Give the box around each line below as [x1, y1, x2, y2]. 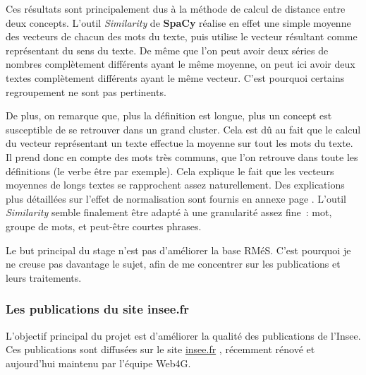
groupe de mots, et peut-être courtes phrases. [6, 218, 202, 233]
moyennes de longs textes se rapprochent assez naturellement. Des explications [6, 177, 345, 192]
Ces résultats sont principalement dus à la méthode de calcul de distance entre [6, 1, 346, 16]
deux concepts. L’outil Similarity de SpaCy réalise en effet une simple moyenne [6, 15, 351, 30]
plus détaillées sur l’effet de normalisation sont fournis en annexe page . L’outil [6, 191, 346, 206]
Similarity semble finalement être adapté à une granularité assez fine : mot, [6, 205, 332, 220]
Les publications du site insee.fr [6, 300, 190, 318]
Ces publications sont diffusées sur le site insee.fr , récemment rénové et [6, 342, 315, 357]
